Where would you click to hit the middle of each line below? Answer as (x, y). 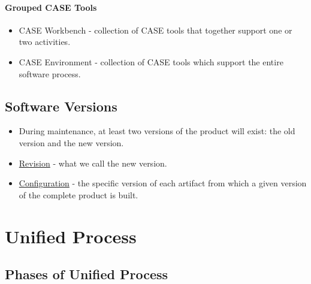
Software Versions (61, 106)
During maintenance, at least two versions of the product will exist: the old (157, 131)
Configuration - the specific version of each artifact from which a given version (163, 183)
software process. (50, 73)
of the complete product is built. (78, 194)
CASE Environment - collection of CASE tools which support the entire (151, 61)
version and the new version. (71, 142)
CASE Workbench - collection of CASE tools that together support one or (155, 30)
